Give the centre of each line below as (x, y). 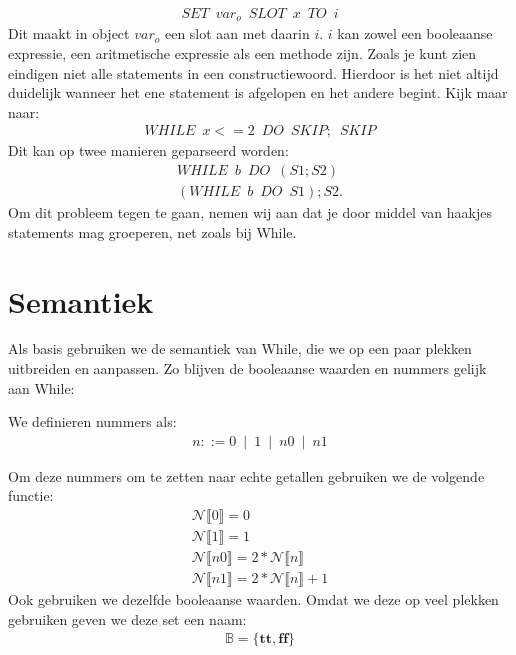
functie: (31, 495)
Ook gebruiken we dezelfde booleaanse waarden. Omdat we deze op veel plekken (253, 599)
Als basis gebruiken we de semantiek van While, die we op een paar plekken (240, 348)
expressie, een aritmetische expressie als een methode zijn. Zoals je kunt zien (242, 53)
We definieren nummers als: (92, 421)
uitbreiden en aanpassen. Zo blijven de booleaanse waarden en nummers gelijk (247, 368)
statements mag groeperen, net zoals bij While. (152, 231)
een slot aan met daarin (237, 33)
